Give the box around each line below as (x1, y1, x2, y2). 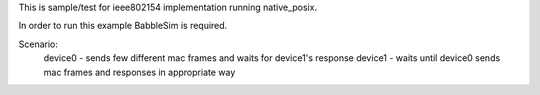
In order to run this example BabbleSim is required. (18, 20, 228, 32)
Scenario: (18, 38, 59, 50)
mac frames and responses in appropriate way (43, 66, 236, 78)
